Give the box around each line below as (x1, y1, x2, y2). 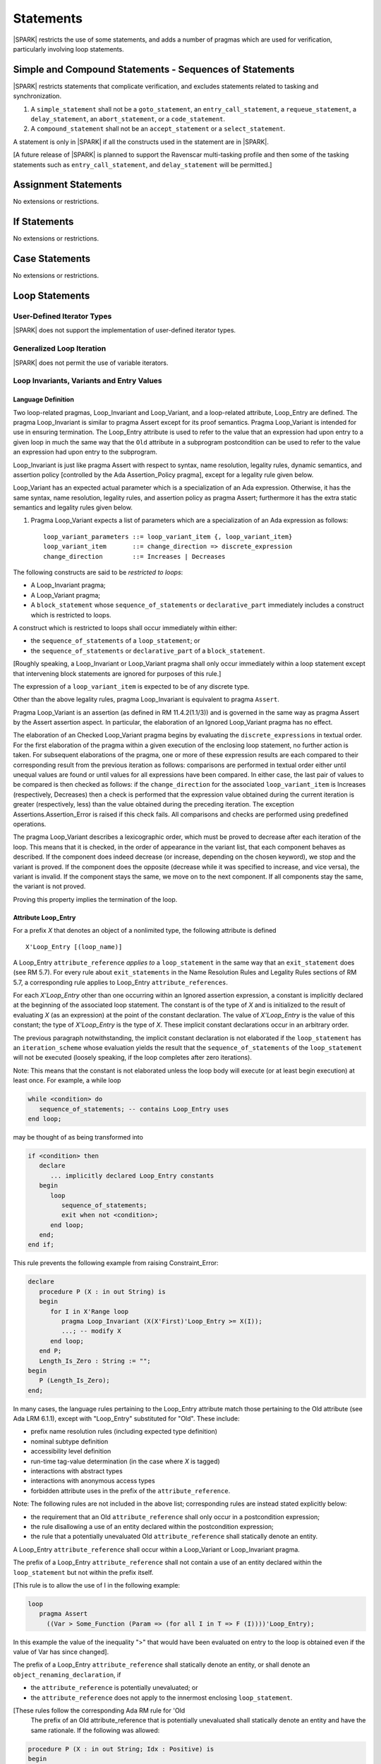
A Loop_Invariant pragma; (30, 581, 106, 589)
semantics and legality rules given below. (13, 503, 133, 512)
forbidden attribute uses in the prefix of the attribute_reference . (30, 1486, 231, 1495)
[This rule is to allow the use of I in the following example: (13, 1581, 180, 1589)
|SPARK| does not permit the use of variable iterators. (13, 358, 169, 367)
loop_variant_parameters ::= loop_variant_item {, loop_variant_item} (43, 533, 293, 540)
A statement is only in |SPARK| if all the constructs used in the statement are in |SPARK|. (13, 138, 270, 146)
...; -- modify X (61, 1327, 121, 1335)
